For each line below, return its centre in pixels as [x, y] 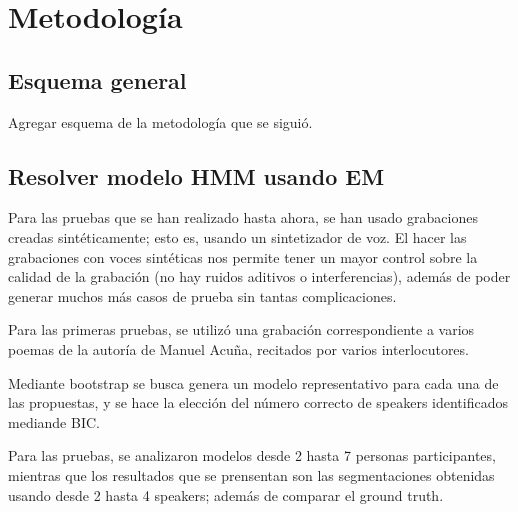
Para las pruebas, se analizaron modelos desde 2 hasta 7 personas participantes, [252, 455]
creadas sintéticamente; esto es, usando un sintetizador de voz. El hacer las [237, 236]
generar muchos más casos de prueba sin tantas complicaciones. [202, 295]
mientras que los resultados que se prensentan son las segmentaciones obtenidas [251, 474]
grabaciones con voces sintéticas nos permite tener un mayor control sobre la [243, 256]
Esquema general [97, 79]
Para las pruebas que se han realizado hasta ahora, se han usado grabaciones [243, 217]
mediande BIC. [54, 421]
